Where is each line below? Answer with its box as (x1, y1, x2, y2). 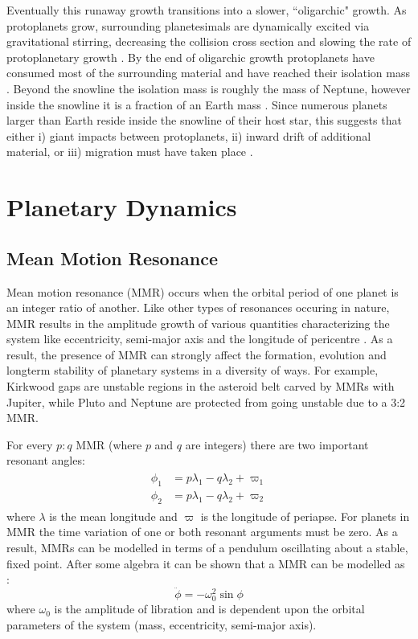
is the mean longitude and (49, 507, 178, 524)
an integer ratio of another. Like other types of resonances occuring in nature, (6, 299, 390, 316)
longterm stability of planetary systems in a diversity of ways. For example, (6, 362, 379, 379)
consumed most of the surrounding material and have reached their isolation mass (6, 64, 410, 81)
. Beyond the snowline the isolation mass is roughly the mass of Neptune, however (6, 80, 411, 96)
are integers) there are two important (185, 436, 369, 453)
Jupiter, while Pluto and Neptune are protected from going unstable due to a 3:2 (6, 393, 406, 410)
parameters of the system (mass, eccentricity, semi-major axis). (6, 616, 317, 633)
